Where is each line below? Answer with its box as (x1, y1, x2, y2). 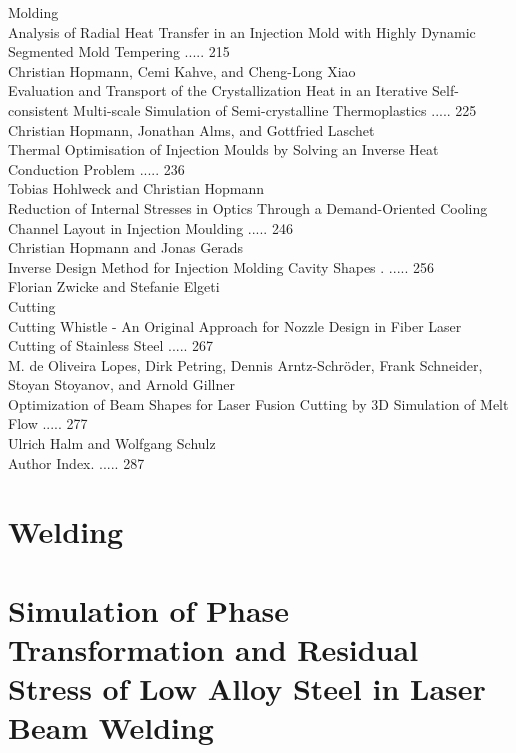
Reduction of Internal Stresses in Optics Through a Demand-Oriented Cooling (8, 197, 488, 218)
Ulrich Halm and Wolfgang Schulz (8, 433, 216, 454)
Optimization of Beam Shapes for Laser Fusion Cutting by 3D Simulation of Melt (8, 393, 509, 414)
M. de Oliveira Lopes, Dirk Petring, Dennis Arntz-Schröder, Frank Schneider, (8, 354, 483, 375)
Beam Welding (8, 707, 214, 748)
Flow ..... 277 (8, 413, 88, 434)
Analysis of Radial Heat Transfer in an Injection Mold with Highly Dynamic (8, 21, 476, 42)
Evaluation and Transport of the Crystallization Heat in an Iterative (8, 80, 428, 101)
